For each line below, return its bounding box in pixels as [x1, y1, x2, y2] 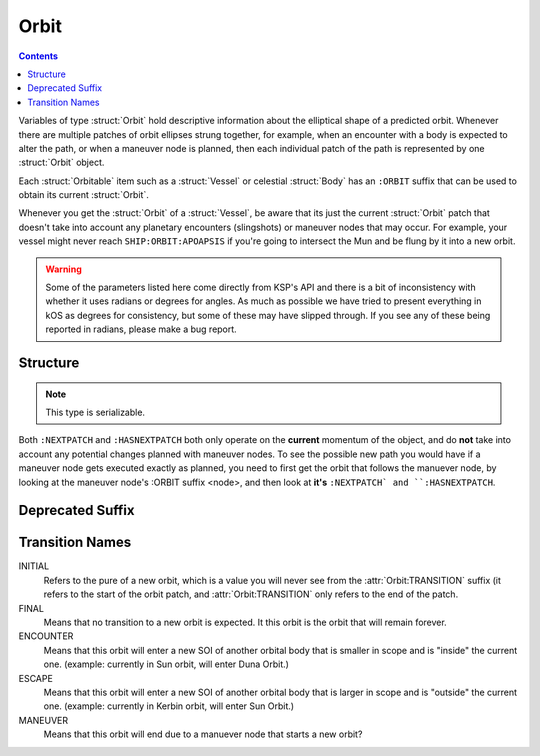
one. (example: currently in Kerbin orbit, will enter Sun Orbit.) [43, 700, 295, 712]
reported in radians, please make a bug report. [45, 323, 237, 335]
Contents [18, 50, 59, 62]
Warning [45, 263, 82, 275]
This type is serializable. [45, 406, 145, 418]
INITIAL [18, 560, 50, 572]
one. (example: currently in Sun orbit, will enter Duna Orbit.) [43, 658, 290, 670]
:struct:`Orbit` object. [18, 156, 105, 169]
